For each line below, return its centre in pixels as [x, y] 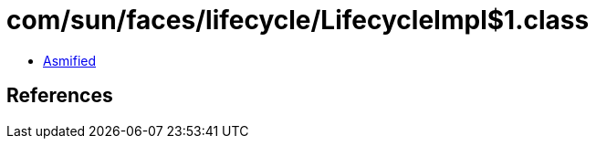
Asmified [70, 60]
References [60, 96]
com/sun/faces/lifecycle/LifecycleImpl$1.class [298, 20]
